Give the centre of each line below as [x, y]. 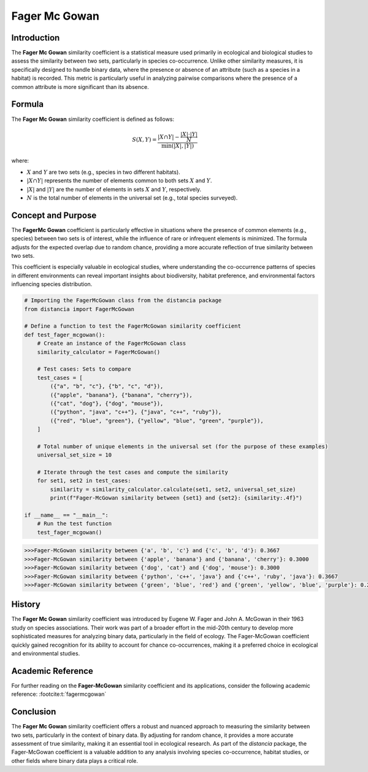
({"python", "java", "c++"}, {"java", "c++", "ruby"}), [136, 412]
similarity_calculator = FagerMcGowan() [99, 352]
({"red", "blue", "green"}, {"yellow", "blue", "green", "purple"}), [157, 421]
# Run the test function [75, 524]
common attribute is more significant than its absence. [80, 87]
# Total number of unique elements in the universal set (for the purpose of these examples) [182, 446]
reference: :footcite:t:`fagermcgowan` [59, 694]
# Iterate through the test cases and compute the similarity [132, 472]
